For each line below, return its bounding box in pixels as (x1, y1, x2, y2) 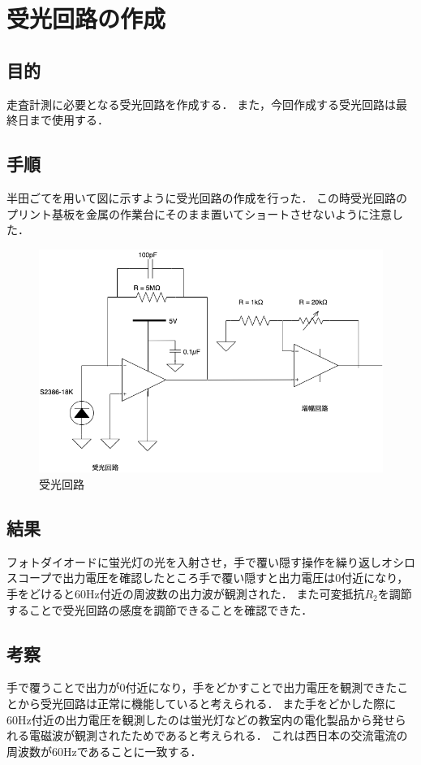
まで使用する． (28, 111, 109, 128)
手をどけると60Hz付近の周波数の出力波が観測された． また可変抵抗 (6, 585, 365, 602)
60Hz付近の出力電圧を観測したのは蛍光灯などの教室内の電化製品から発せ (6, 711, 395, 728)
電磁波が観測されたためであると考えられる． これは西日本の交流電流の (28, 727, 408, 744)
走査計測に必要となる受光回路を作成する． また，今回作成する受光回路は (6, 95, 396, 112)
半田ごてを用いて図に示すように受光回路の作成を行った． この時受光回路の (6, 189, 408, 206)
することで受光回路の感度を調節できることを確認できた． (6, 601, 313, 618)
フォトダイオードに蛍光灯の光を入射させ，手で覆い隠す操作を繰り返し (6, 553, 381, 570)
